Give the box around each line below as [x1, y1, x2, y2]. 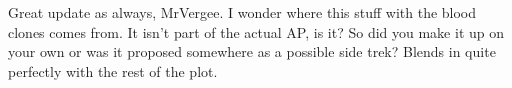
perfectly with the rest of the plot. [8, 60, 218, 81]
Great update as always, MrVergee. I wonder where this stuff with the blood [8, 2, 477, 22]
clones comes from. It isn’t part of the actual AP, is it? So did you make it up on [8, 21, 505, 42]
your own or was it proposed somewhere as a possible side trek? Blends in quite [8, 41, 496, 62]
